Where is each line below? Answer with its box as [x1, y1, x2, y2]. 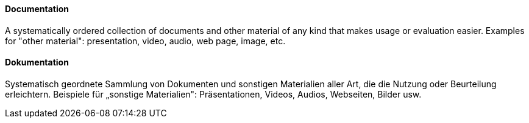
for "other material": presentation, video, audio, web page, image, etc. [5, 35, 286, 46]
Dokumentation [5, 57, 69, 68]
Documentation [5, 4, 69, 14]
